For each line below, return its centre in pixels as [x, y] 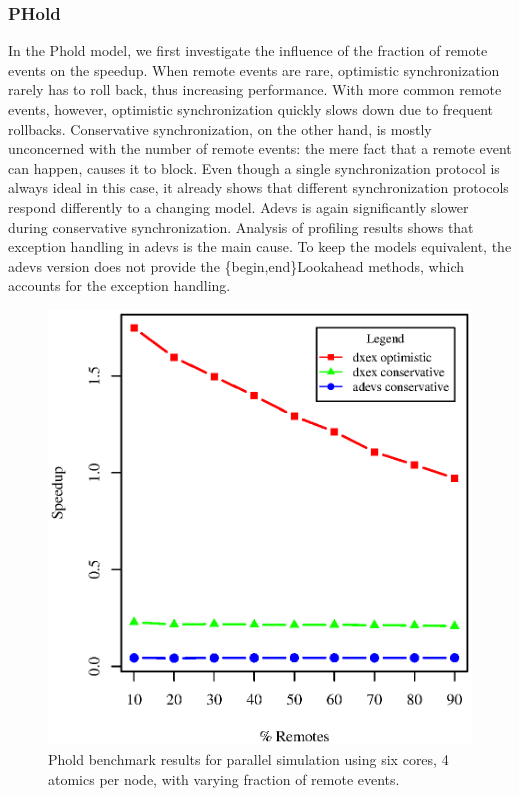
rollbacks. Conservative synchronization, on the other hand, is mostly [220, 128]
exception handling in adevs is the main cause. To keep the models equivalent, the [260, 246]
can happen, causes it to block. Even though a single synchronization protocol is [254, 167]
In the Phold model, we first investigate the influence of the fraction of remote [248, 50]
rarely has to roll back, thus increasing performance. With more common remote [255, 89]
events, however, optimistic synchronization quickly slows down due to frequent [251, 109]
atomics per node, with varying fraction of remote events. [224, 778]
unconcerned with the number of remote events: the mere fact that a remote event [260, 148]
